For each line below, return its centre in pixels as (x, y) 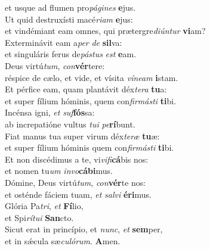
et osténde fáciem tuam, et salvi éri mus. (78, 194)
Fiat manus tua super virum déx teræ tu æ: (82, 136)
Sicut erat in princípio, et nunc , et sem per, (84, 229)
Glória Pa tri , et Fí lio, (44, 206)
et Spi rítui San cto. (39, 217)
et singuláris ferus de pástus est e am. (71, 54)
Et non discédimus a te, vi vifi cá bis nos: (77, 159)
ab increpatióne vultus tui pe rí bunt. (70, 124)
